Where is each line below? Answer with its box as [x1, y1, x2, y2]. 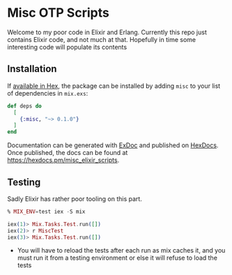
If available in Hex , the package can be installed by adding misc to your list [7, 82, 221, 90]
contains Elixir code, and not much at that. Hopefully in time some [7, 35, 196, 43]
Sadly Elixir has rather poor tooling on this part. [7, 194, 143, 203]
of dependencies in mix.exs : [7, 89, 88, 97]
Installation [7, 63, 57, 75]
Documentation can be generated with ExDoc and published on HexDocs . [7, 141, 219, 149]
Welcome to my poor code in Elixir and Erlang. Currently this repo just [7, 28, 207, 36]
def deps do [7, 103, 42, 110]
